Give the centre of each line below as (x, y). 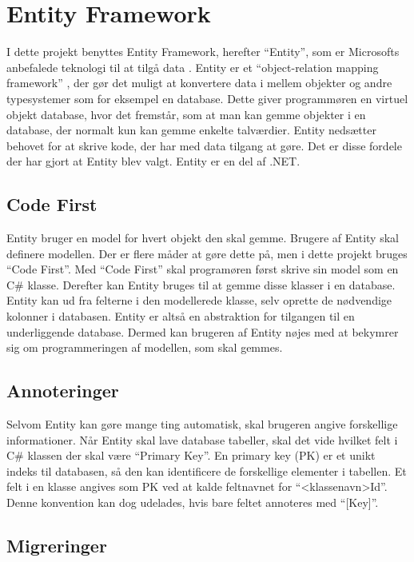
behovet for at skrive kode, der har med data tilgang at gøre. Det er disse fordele (204, 145)
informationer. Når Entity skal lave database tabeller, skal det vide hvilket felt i (202, 439)
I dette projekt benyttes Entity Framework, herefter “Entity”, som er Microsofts (203, 52)
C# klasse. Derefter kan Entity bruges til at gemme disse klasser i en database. (201, 284)
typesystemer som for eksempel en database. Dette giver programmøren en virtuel (207, 98)
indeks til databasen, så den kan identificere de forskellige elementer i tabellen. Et (207, 470)
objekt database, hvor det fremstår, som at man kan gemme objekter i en (186, 114)
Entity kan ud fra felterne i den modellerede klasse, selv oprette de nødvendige (199, 300)
